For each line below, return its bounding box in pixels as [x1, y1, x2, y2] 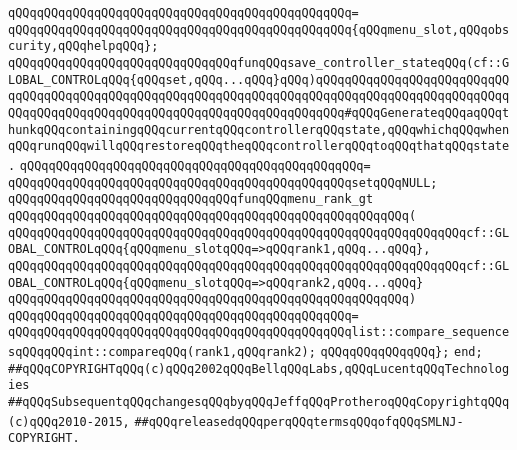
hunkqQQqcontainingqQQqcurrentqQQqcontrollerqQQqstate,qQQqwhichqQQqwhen [8, 122, 510, 137]
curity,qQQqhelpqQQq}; [8, 39, 159, 54]
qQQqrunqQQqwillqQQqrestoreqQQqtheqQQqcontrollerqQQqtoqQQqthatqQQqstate [8, 139, 510, 154]
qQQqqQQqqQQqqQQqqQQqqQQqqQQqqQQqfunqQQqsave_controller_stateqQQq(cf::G [8, 55, 510, 70]
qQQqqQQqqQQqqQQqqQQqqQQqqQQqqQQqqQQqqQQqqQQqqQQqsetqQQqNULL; [8, 175, 438, 190]
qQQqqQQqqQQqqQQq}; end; [320, 345, 483, 360]
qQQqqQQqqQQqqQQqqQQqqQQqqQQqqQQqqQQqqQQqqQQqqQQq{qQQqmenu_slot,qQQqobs [8, 22, 510, 37]
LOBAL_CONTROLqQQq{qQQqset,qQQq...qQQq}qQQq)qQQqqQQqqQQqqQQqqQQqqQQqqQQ [8, 72, 510, 87]
